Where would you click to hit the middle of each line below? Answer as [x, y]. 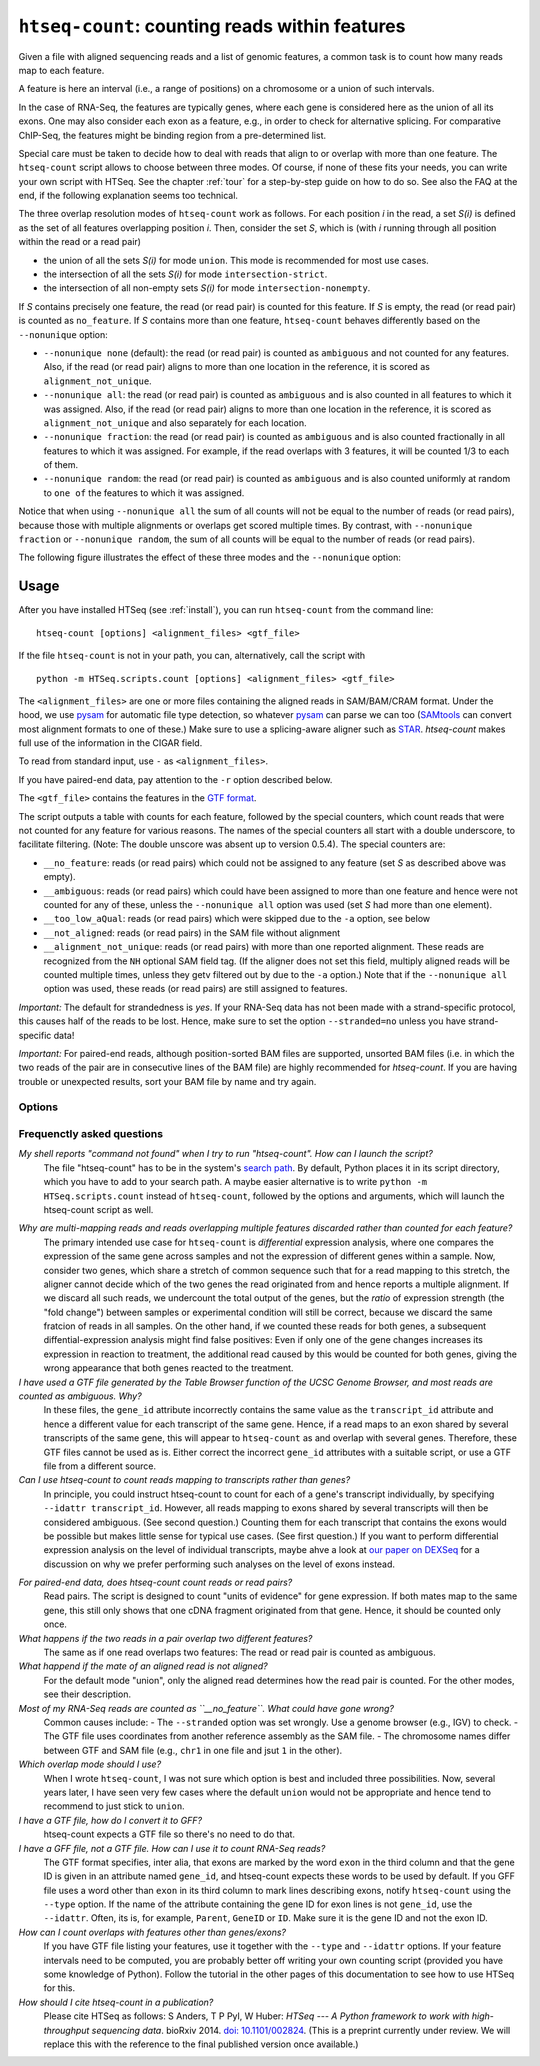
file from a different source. [100, 1466]
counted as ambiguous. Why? [80, 1396]
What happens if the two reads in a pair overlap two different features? [165, 1638]
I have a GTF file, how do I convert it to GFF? [110, 1820]
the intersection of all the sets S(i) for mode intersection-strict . [185, 274]
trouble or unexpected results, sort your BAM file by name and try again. [167, 1081]
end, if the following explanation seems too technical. [128, 196]
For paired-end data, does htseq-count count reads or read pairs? [155, 1582]
